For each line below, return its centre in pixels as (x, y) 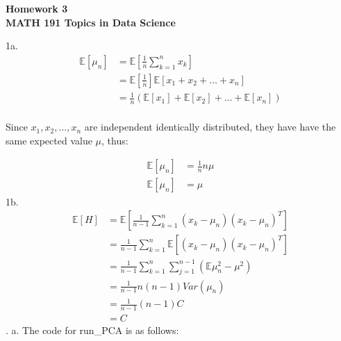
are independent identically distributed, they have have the (210, 127)
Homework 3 (37, 8)
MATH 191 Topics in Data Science (91, 22)
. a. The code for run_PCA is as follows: (92, 330)
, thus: (115, 140)
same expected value (49, 140)
